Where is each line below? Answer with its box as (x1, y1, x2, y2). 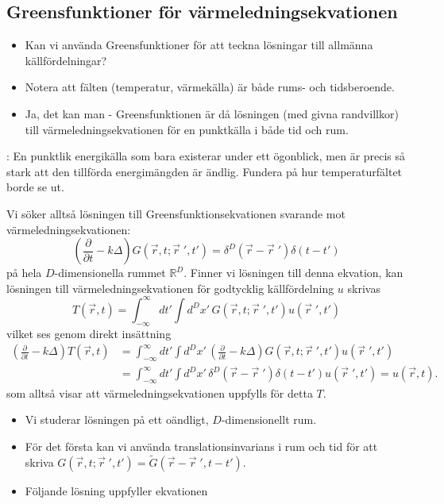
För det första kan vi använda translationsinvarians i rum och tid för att (25, 438, 378, 455)
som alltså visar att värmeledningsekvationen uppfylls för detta (6, 384, 313, 401)
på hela (6, 264, 42, 281)
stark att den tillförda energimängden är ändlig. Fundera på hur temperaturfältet (6, 163, 403, 179)
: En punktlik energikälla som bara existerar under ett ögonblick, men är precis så (6, 148, 406, 164)
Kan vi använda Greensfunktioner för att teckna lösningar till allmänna (25, 37, 373, 53)
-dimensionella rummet (54, 264, 166, 281)
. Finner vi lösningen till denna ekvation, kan (183, 264, 403, 281)
